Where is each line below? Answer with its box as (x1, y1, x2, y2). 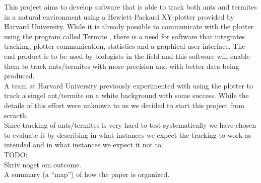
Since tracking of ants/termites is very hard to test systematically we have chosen (4, 120, 256, 130)
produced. (4, 70, 35, 81)
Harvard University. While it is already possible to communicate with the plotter (4, 21, 254, 32)
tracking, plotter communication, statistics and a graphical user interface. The (4, 41, 245, 51)
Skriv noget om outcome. (4, 159, 82, 169)
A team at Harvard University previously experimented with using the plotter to (4, 80, 253, 90)
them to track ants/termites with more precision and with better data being (4, 60, 239, 71)
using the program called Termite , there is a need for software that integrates (4, 31, 245, 41)
